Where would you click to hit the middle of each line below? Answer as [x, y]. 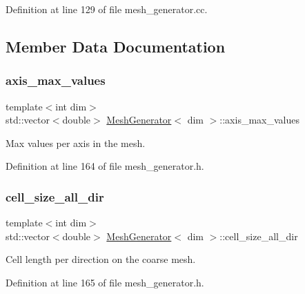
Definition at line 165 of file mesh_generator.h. [105, 282]
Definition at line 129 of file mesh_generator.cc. [107, 9]
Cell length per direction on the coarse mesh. [101, 259]
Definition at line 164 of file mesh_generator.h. [105, 166]
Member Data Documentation [116, 46]
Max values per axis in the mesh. [76, 143]
